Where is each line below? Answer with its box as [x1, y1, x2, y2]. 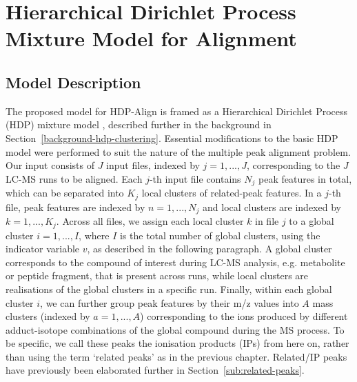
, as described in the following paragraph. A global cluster [87, 241, 332, 256]
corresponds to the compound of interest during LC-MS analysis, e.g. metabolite [6, 254, 345, 269]
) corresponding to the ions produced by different [140, 309, 348, 323]
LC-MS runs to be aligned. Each [6, 171, 143, 185]
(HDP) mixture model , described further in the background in [6, 117, 272, 132]
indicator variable [6, 241, 80, 256]
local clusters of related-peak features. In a [141, 185, 322, 200]
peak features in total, [258, 171, 352, 185]
